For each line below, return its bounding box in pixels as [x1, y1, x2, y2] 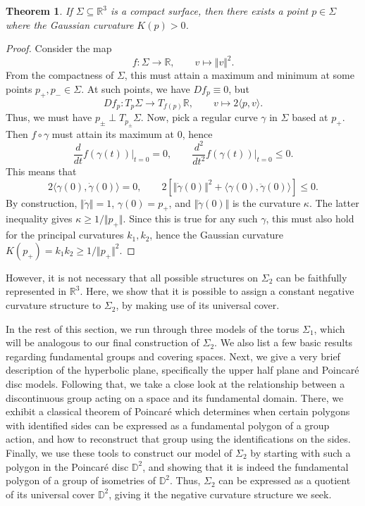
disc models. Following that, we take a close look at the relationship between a [6, 377, 345, 391]
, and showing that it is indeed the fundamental [142, 459, 349, 474]
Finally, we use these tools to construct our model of [6, 445, 233, 460]
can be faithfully [276, 270, 347, 284]
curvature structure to [6, 298, 101, 312]
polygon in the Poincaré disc [6, 459, 129, 474]
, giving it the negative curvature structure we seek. [109, 486, 332, 501]
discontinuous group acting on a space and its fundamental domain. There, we [6, 390, 344, 405]
